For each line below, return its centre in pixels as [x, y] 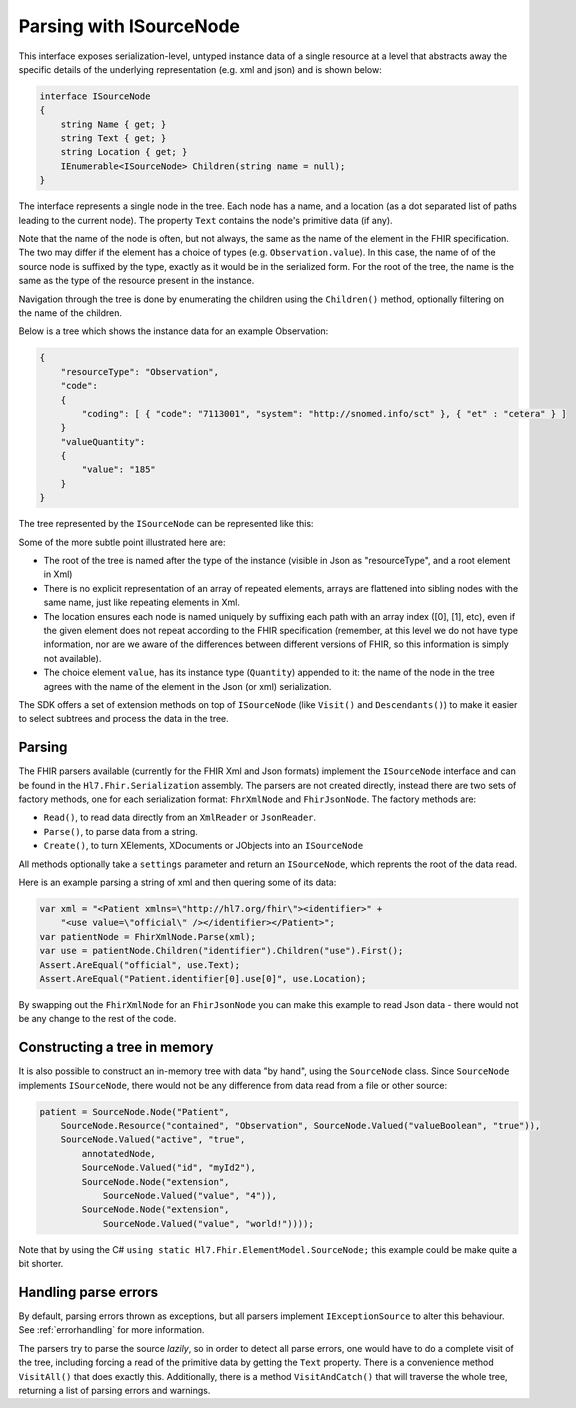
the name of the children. [70, 312]
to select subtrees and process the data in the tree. [123, 719]
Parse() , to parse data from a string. [121, 831]
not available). [72, 658]
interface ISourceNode [95, 96]
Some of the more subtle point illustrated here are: [122, 542]
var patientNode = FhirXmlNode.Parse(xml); [148, 936]
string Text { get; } [113, 138]
